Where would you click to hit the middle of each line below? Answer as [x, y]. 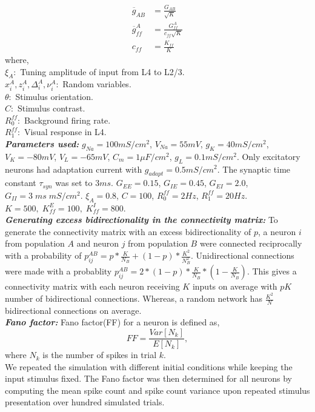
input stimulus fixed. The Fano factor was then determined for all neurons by [148, 378]
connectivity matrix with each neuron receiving [92, 286]
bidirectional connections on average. [73, 310]
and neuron [98, 243]
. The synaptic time [254, 169]
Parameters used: [42, 143]
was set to [74, 183]
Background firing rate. [67, 120]
